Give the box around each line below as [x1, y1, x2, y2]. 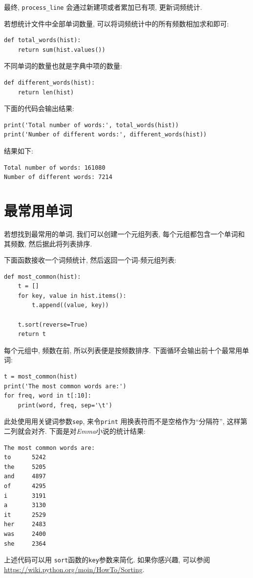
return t [18, 331, 46, 338]
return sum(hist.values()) [18, 46, 105, 53]
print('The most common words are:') [4, 382, 126, 390]
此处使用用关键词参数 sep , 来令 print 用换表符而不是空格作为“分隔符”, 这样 [4, 416, 241, 426]
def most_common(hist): [4, 273, 81, 280]
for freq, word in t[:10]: [4, 392, 91, 400]
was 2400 [4, 531, 46, 537]
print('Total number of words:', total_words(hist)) [4, 121, 179, 129]
